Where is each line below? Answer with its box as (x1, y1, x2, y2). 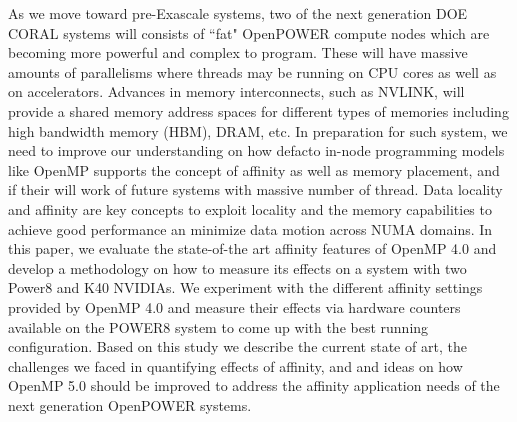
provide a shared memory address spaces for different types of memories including (8, 100, 509, 121)
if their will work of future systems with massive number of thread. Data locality (8, 179, 503, 200)
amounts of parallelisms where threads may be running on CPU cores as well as (8, 61, 497, 82)
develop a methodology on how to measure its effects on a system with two (8, 257, 467, 278)
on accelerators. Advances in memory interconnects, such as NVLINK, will (8, 81, 465, 102)
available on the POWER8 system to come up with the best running (8, 316, 429, 337)
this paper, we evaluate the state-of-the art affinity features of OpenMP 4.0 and (8, 238, 497, 259)
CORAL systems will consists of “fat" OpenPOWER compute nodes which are (8, 22, 490, 43)
